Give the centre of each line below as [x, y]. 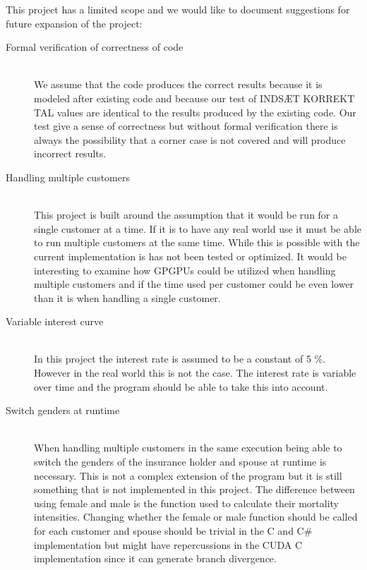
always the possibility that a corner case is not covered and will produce [190, 139]
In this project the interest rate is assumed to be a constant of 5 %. [180, 359]
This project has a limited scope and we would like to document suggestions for [178, 9]
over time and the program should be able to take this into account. [181, 386]
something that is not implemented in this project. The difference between [194, 489]
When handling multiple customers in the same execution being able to [188, 448]
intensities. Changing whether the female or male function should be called [196, 517]
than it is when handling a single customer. [127, 297]
